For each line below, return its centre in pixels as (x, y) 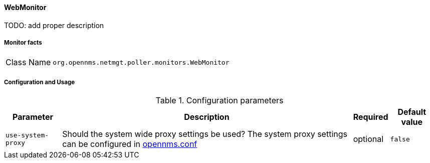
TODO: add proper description (54, 25)
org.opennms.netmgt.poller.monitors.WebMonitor (141, 62)
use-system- (27, 135)
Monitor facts (23, 43)
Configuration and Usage (40, 82)
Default (412, 112)
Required (371, 117)
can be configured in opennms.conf (130, 144)
